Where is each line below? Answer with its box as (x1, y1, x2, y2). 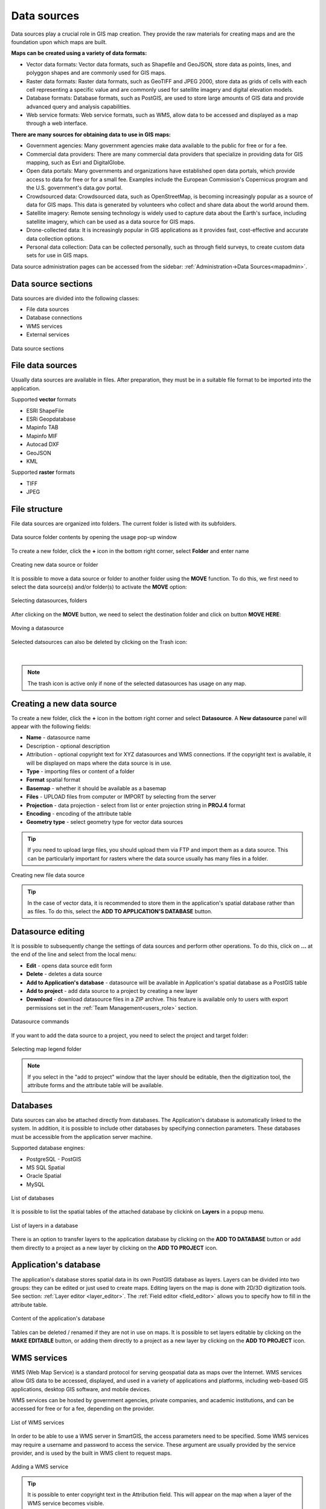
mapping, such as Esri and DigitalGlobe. (26, 159, 126, 166)
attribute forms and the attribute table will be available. (27, 1082, 164, 1089)
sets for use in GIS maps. (26, 252, 89, 259)
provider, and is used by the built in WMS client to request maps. (11, 1449, 172, 1456)
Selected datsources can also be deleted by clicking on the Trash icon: (11, 638, 187, 645)
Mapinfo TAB (26, 424, 59, 431)
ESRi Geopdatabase (26, 415, 76, 423)
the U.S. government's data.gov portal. (26, 184, 123, 191)
